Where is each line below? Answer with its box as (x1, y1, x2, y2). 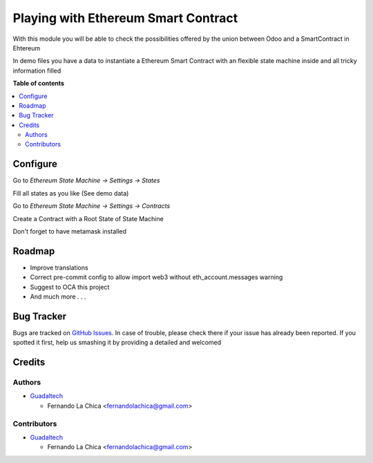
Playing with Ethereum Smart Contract (12, 10, 238, 26)
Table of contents (12, 79, 65, 88)
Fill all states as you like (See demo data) (12, 189, 129, 197)
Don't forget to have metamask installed (12, 227, 127, 235)
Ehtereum (12, 44, 41, 52)
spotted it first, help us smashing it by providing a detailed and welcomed (12, 339, 222, 347)
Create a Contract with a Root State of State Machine (12, 214, 164, 223)
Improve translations (30, 263, 89, 272)
